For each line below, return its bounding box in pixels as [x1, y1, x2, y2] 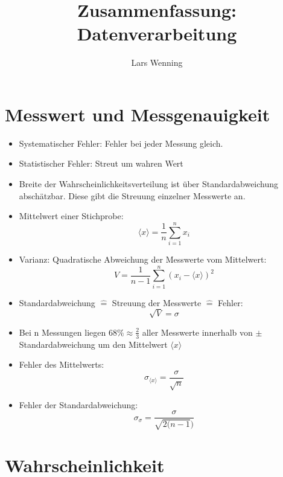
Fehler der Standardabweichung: [19, 398, 138, 411]
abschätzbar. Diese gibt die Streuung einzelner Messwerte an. [19, 189, 246, 202]
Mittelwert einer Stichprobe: [19, 210, 124, 222]
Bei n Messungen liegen [19, 325, 106, 338]
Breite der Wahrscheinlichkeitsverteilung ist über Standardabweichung [19, 178, 279, 190]
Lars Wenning [131, 56, 183, 69]
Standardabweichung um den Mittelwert [19, 338, 168, 350]
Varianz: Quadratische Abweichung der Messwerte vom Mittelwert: [19, 252, 267, 265]
